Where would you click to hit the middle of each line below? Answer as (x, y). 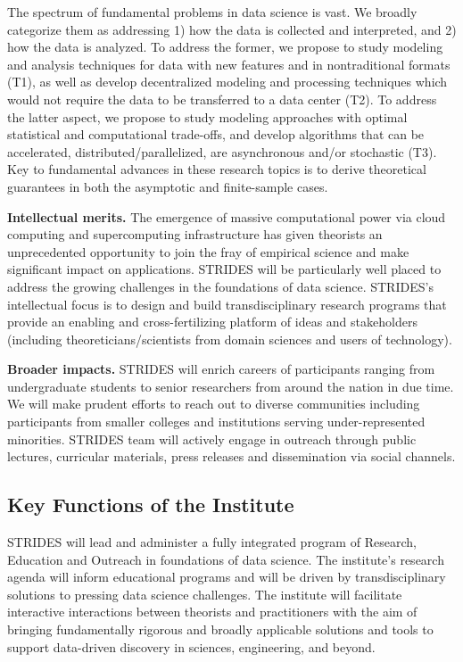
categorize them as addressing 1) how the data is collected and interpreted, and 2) (232, 29)
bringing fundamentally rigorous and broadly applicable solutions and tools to (220, 629)
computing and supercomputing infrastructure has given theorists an (195, 234)
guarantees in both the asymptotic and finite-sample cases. (168, 186)
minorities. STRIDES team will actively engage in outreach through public (212, 439)
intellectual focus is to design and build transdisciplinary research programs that (227, 304)
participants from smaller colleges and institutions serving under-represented (216, 422)
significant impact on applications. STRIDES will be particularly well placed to (224, 269)
